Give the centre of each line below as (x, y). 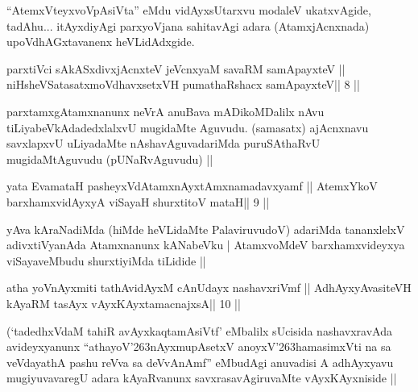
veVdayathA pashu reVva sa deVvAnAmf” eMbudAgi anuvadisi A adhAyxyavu (200, 362)
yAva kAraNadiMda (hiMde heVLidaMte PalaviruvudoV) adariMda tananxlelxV (206, 229)
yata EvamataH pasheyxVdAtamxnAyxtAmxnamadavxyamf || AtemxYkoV (192, 186)
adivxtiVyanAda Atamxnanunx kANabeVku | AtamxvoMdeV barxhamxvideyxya (206, 245)
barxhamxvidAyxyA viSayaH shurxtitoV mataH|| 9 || (138, 201)
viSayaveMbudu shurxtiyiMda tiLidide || (106, 260)
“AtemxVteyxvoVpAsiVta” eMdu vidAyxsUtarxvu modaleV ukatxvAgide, (189, 10)
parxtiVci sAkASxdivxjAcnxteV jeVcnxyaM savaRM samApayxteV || (176, 68)
